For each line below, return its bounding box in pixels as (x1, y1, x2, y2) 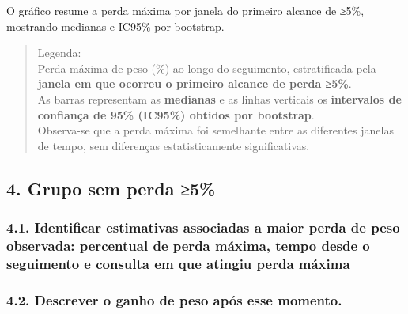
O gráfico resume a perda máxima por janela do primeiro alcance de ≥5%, (6, 2, 365, 18)
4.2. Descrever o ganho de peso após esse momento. (6, 289, 342, 309)
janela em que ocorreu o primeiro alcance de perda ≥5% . (37, 75, 352, 92)
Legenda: (37, 44, 81, 61)
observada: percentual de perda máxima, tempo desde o (6, 235, 370, 255)
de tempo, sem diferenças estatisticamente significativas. (37, 137, 310, 153)
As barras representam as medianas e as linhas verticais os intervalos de (37, 90, 402, 107)
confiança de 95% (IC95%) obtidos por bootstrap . (37, 106, 315, 123)
